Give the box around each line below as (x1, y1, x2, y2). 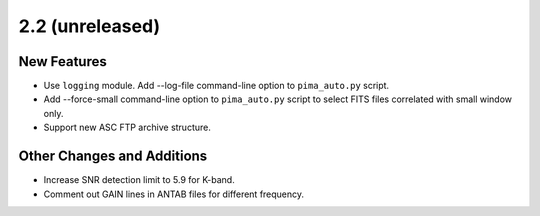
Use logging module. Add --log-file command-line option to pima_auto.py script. (43, 80, 390, 92)
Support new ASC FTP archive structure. (43, 121, 212, 134)
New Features (18, 53, 107, 70)
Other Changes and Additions (18, 148, 208, 165)
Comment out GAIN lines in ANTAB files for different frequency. (43, 188, 305, 200)
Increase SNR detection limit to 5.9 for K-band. (43, 174, 235, 186)
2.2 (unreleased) (18, 15, 160, 37)
